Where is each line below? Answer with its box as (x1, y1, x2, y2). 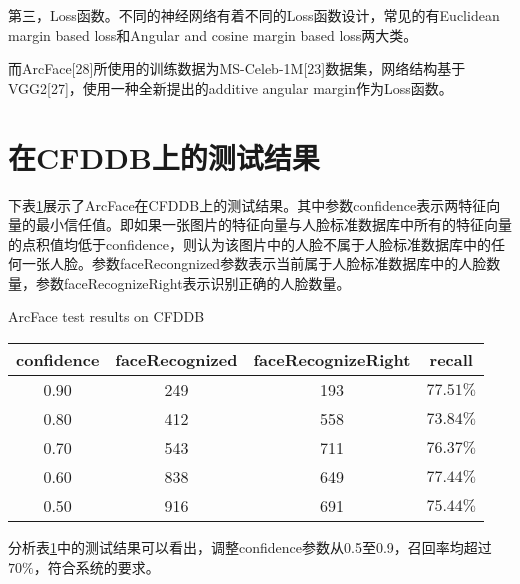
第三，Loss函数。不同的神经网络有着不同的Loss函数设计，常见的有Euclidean (8, 5, 500, 25)
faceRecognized (115, 348, 238, 372)
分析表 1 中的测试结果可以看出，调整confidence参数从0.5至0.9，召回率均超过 (8, 537, 492, 558)
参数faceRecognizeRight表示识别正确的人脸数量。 (35, 272, 351, 293)
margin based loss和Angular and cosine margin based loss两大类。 (8, 24, 418, 45)
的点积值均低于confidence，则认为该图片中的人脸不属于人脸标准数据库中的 (8, 233, 491, 254)
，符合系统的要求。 (33, 556, 160, 577)
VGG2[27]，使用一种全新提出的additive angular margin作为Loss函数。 (8, 77, 453, 98)
